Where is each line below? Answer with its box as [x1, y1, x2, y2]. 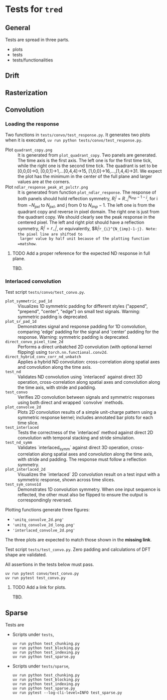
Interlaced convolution [5, 278, 61, 285]
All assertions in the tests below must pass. [5, 561, 94, 567]
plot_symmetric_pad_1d [5, 299, 52, 304]
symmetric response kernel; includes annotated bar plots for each [17, 414, 154, 421]
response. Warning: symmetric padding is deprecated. [17, 334, 130, 340]
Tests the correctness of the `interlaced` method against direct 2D [17, 429, 154, 436]
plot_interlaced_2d [5, 467, 46, 472]
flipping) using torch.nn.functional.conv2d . [17, 349, 108, 355]
